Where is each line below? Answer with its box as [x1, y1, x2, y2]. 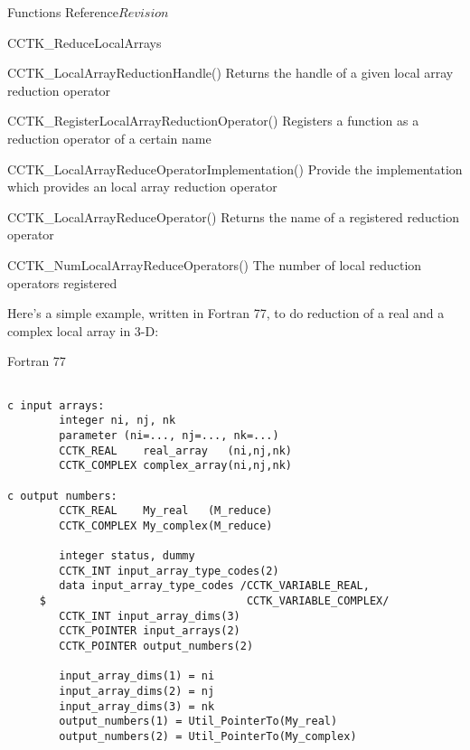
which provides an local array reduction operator [7, 177, 277, 196]
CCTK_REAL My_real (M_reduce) [59, 504, 273, 518]
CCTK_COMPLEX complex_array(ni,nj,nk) [59, 459, 292, 473]
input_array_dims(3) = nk [59, 699, 215, 713]
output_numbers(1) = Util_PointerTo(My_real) [59, 715, 338, 728]
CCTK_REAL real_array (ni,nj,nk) [59, 444, 292, 457]
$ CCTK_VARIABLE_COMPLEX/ [39, 595, 390, 608]
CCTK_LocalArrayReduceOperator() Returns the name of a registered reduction [7, 207, 459, 226]
